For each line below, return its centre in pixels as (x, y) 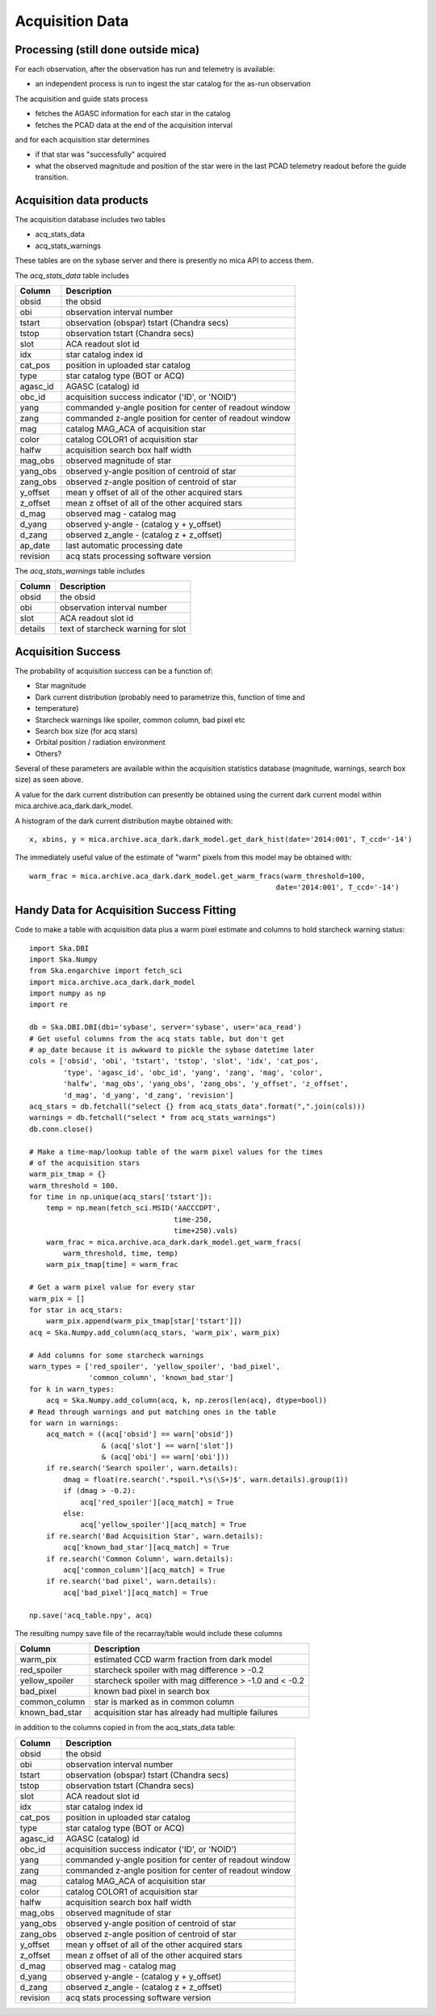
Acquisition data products (82, 200)
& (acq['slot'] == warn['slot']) (168, 1445)
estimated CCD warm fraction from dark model (183, 1660)
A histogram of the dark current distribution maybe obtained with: (124, 821)
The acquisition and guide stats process (82, 99)
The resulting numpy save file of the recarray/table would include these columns (149, 1633)
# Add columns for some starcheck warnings (117, 1355)
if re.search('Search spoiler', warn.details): (142, 1468)
